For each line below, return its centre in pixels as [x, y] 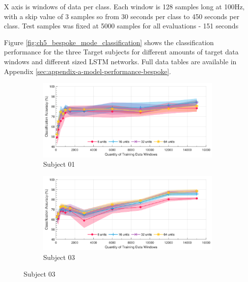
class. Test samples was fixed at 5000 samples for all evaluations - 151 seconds [121, 26]
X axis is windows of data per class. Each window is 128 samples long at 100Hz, [124, 6]
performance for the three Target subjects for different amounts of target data [121, 52]
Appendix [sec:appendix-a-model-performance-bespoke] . [88, 71]
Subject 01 [59, 164]
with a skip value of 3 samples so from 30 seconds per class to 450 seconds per [122, 16]
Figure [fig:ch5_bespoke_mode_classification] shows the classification [109, 42]
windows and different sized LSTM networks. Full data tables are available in [120, 61]
